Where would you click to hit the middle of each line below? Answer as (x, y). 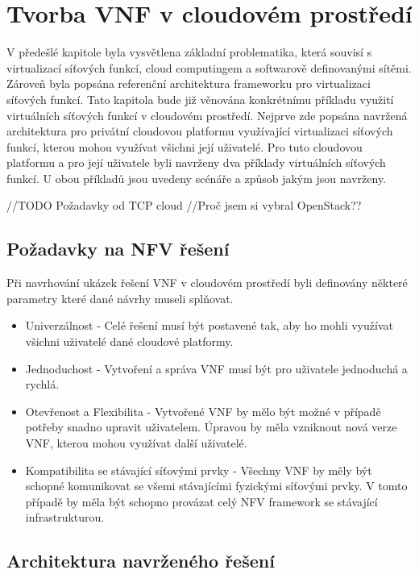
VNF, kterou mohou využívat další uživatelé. (136, 443)
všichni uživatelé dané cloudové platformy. (129, 341)
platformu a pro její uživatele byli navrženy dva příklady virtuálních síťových (196, 162)
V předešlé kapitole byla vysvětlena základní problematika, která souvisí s (189, 52)
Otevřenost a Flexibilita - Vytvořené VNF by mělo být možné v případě (203, 411)
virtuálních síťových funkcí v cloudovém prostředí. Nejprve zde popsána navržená (207, 115)
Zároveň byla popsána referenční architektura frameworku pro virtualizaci (189, 83)
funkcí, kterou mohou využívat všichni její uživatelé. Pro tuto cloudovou (185, 146)
